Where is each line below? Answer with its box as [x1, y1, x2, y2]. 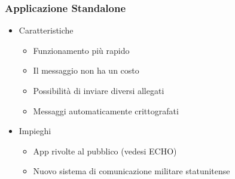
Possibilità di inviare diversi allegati [33, 84, 164, 96]
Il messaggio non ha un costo [33, 64, 139, 77]
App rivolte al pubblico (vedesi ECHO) [33, 144, 177, 157]
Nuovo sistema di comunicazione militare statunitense [33, 165, 230, 177]
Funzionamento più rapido [33, 44, 130, 56]
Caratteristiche [19, 24, 74, 37]
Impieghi [19, 125, 51, 137]
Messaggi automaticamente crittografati [33, 104, 179, 117]
